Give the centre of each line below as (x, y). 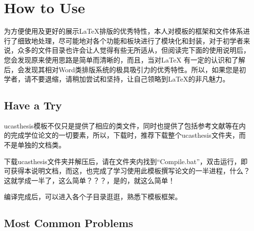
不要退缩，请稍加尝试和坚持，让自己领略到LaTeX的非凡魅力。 (130, 79)
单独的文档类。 (41, 145)
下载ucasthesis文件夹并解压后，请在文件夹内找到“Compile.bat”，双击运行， (122, 161)
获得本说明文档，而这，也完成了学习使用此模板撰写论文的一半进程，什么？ (130, 171)
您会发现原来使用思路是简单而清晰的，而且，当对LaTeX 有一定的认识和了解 (125, 59)
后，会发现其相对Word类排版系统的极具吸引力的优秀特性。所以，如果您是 (122, 69)
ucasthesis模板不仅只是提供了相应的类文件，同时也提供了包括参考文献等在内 (125, 125)
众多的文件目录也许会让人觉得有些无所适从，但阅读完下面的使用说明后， (134, 50)
